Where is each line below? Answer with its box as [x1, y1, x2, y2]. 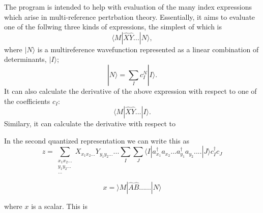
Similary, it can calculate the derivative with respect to [4, 118, 176, 129]
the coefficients [4, 95, 50, 106]
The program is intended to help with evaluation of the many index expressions [4, 2, 252, 12]
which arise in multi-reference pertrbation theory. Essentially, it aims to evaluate [4, 11, 255, 22]
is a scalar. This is [31, 200, 87, 211]
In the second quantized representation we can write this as [4, 135, 189, 146]
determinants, [4, 54, 47, 64]
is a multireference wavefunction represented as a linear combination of [37, 44, 259, 54]
